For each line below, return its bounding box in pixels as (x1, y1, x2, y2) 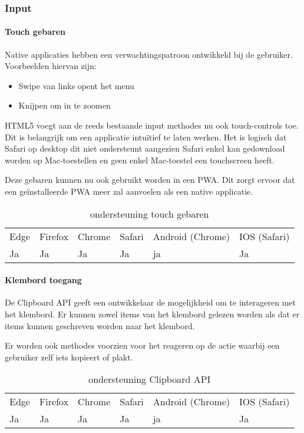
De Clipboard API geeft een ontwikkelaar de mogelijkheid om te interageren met (5, 296, 296, 309)
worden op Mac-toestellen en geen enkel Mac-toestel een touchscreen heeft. (5, 153, 275, 166)
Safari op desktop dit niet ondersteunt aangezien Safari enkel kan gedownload (5, 142, 285, 155)
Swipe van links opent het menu (18, 79, 134, 91)
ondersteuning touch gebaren (90, 206, 209, 221)
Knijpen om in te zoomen (18, 99, 111, 111)
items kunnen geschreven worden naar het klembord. (5, 319, 195, 332)
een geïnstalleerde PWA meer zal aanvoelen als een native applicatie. (5, 185, 253, 197)
